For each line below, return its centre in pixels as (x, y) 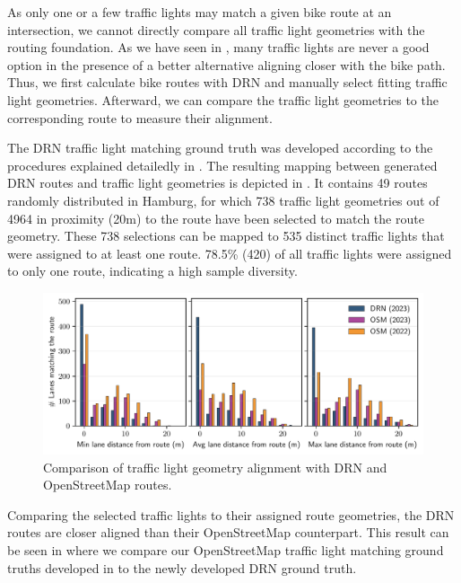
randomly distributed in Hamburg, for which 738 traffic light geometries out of (223, 200)
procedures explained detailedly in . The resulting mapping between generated (222, 165)
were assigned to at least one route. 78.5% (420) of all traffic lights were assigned (230, 253)
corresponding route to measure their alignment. (140, 117)
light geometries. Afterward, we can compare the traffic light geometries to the (223, 99)
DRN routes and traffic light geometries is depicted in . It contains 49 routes (217, 183)
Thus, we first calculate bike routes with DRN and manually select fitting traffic (227, 82)
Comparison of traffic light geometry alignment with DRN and (215, 467)
